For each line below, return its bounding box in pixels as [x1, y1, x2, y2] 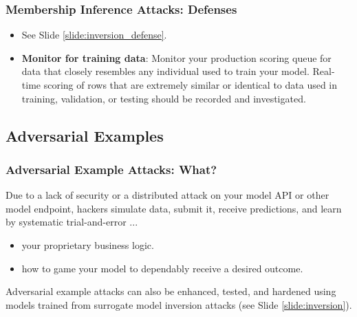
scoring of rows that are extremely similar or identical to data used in [43, 78, 338, 91]
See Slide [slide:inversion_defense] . [21, 28, 167, 42]
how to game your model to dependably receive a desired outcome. [21, 261, 303, 275]
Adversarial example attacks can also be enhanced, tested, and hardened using [6, 284, 336, 298]
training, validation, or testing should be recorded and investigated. [21, 91, 306, 105]
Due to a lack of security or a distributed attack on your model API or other [6, 188, 329, 202]
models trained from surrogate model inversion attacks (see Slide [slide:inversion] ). [6, 297, 352, 311]
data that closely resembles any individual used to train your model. [21, 64, 310, 78]
